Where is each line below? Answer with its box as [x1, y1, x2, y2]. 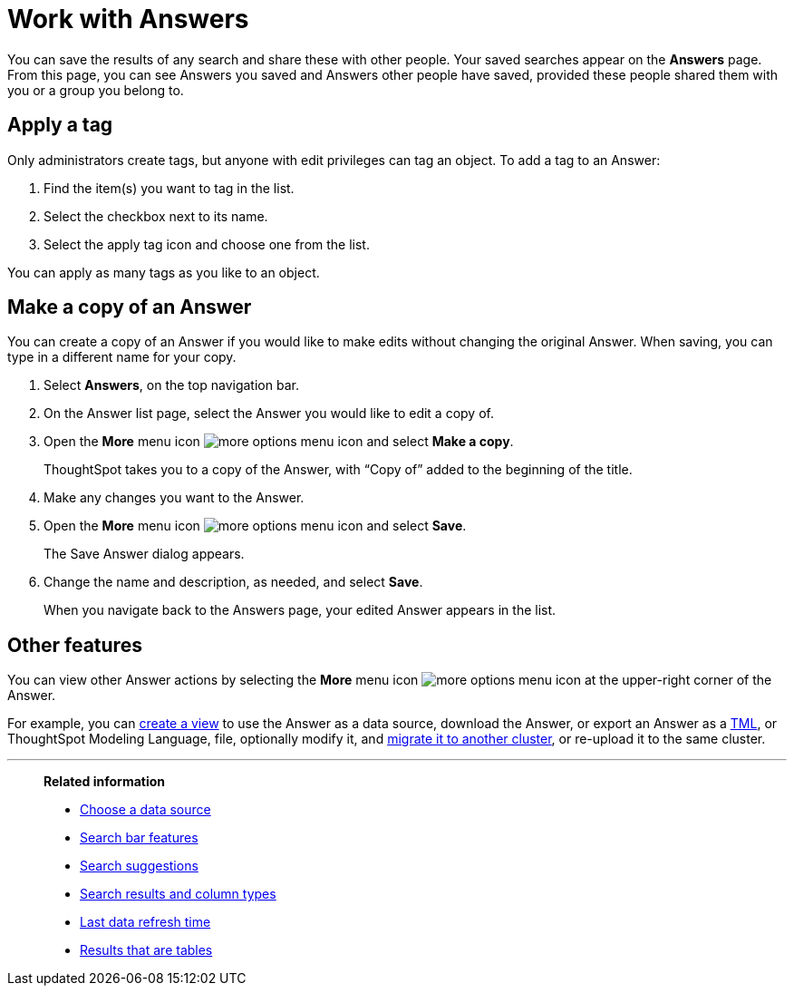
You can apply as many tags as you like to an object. [7, 264, 320, 280]
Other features [7, 633, 142, 657]
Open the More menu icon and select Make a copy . [44, 433, 514, 450]
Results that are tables [80, 942, 213, 959]
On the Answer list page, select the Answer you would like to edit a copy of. [44, 405, 494, 422]
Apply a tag [7, 113, 113, 137]
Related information [44, 774, 166, 790]
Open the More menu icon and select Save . [44, 518, 467, 534]
